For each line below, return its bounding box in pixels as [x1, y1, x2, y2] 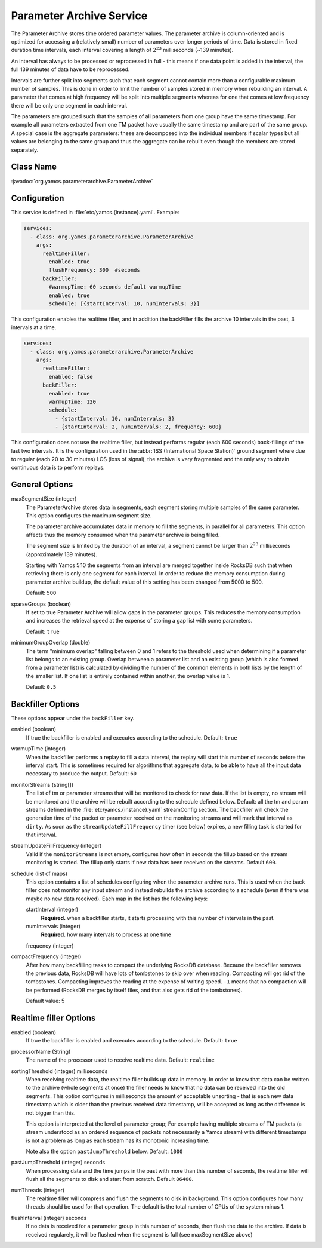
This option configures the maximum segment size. [26, 512, 152, 519]
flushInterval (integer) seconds [11, 1214, 87, 1221]
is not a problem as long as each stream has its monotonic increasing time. [26, 1137, 210, 1144]
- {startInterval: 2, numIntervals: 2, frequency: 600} [54, 424, 222, 430]
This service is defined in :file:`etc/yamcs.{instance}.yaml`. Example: [11, 209, 179, 216]
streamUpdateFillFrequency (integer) [11, 842, 102, 850]
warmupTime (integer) [11, 745, 66, 752]
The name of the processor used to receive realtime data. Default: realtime [26, 1056, 215, 1063]
